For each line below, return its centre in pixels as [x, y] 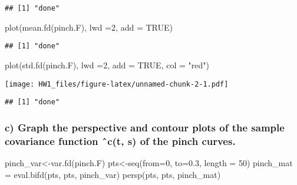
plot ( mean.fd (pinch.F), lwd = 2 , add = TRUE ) [89, 27]
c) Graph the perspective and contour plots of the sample [145, 127]
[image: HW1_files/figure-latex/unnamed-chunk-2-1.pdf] [117, 84]
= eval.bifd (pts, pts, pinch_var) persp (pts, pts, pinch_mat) [113, 174]
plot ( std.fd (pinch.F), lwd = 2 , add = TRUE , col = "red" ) [107, 65]
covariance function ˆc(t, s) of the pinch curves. [120, 141]
